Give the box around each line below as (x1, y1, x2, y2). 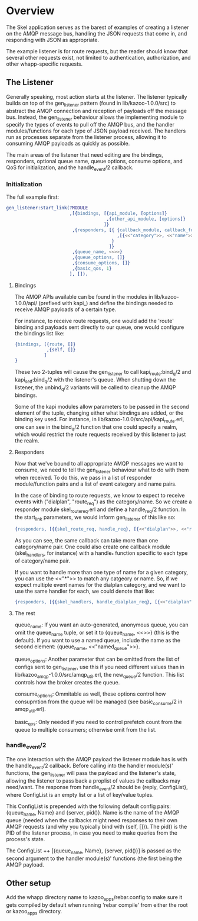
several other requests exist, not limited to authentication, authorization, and (6, 54, 191, 61)
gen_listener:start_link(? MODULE (6, 205, 88, 211)
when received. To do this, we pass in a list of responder (14, 474, 152, 481)
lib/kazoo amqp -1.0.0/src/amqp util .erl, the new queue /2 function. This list (14, 671, 184, 680)
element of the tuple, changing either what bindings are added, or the (14, 409, 184, 416)
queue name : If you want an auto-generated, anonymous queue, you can (14, 621, 189, 629)
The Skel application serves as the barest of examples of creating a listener (6, 24, 189, 31)
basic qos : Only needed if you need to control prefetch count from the (14, 719, 182, 727)
